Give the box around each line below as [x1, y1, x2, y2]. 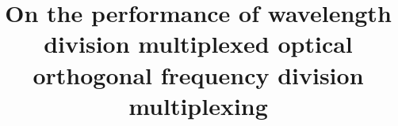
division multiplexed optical [44, 28, 353, 60]
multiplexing [128, 89, 268, 121]
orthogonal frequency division [33, 58, 364, 91]
